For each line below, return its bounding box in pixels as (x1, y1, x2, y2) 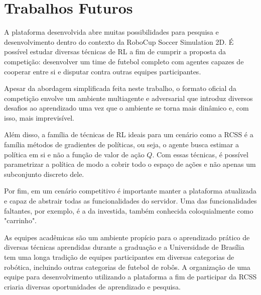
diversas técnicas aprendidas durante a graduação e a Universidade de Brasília (4, 242, 244, 252)
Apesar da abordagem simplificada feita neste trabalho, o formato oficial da (4, 83, 236, 93)
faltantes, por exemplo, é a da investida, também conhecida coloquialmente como (4, 205, 253, 216)
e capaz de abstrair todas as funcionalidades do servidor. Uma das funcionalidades (4, 195, 257, 206)
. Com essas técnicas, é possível (152, 149, 248, 159)
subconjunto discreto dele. (4, 168, 84, 179)
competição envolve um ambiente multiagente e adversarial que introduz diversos (4, 92, 253, 103)
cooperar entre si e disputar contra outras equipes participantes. (4, 66, 201, 76)
